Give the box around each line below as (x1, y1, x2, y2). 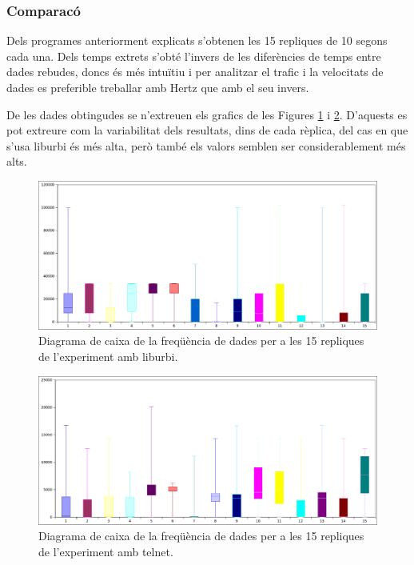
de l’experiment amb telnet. (38, 543, 173, 559)
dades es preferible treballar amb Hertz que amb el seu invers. (6, 79, 309, 95)
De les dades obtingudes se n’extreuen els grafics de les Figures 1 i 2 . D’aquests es (6, 106, 408, 122)
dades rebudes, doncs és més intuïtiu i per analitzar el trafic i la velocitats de (6, 63, 384, 80)
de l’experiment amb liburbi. (38, 348, 178, 365)
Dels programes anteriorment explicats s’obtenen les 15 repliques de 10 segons (6, 32, 388, 49)
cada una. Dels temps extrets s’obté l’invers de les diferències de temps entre (6, 47, 381, 64)
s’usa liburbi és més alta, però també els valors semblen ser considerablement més (6, 137, 406, 154)
